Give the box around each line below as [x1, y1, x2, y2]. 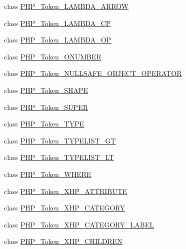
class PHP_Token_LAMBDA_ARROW [4, 1, 129, 11]
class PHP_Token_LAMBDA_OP [4, 34, 111, 45]
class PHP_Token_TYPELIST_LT [4, 152, 114, 162]
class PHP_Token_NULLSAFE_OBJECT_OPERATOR [4, 68, 182, 78]
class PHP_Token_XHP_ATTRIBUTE [4, 185, 127, 196]
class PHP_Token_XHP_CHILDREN [4, 236, 122, 246]
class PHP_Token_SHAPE [4, 84, 88, 95]
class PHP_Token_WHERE [4, 168, 91, 179]
